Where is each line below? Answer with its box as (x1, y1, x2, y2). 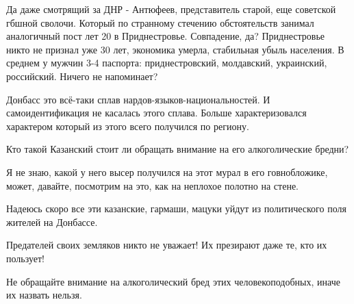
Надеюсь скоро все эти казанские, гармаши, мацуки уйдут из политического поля (6, 201, 346, 216)
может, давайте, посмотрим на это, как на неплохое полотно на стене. (6, 178, 299, 192)
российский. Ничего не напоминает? (6, 68, 158, 83)
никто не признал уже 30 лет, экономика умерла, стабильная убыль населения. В (6, 42, 344, 56)
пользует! (6, 251, 45, 265)
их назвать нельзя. (6, 288, 82, 302)
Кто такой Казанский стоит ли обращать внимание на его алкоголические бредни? (6, 142, 349, 156)
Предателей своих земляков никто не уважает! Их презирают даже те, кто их (6, 238, 327, 252)
